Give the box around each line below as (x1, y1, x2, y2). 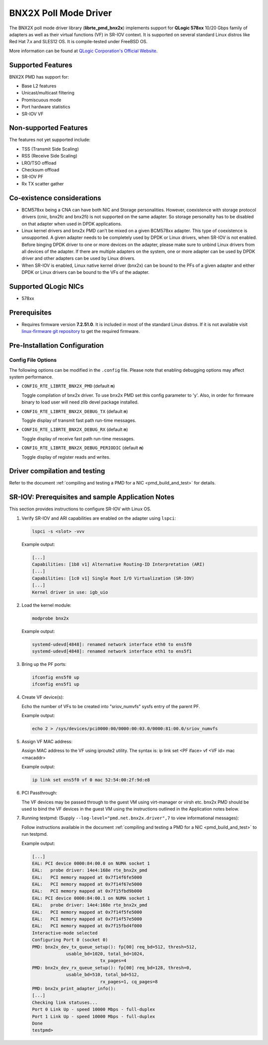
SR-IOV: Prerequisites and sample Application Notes (9, 493, 175, 501)
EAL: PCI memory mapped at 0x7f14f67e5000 (32, 882, 142, 887)
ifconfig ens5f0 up (32, 674, 79, 680)
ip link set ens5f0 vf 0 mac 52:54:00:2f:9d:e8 (32, 777, 150, 783)
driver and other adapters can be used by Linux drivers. (21, 255, 136, 261)
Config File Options (9, 357, 57, 364)
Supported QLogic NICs (9, 282, 84, 291)
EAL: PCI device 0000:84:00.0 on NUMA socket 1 (32, 860, 150, 866)
